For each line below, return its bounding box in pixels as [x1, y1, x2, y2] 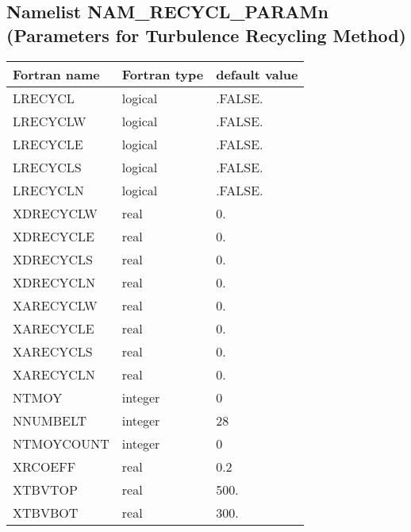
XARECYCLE [13, 318, 94, 337]
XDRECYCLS [13, 249, 93, 268]
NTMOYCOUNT [13, 434, 109, 453]
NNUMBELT [13, 411, 87, 430]
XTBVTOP [13, 480, 78, 499]
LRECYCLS [13, 157, 82, 176]
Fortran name [13, 64, 100, 83]
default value [216, 64, 298, 83]
